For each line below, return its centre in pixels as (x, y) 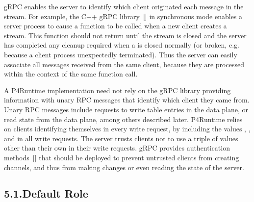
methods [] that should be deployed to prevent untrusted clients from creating (122, 157)
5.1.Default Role (46, 193)
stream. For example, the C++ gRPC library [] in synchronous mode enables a (123, 16)
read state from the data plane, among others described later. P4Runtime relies (123, 119)
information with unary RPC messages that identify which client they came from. (127, 100)
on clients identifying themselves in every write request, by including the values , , (127, 129)
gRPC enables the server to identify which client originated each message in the (124, 6)
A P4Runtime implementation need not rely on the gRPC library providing (117, 90)
